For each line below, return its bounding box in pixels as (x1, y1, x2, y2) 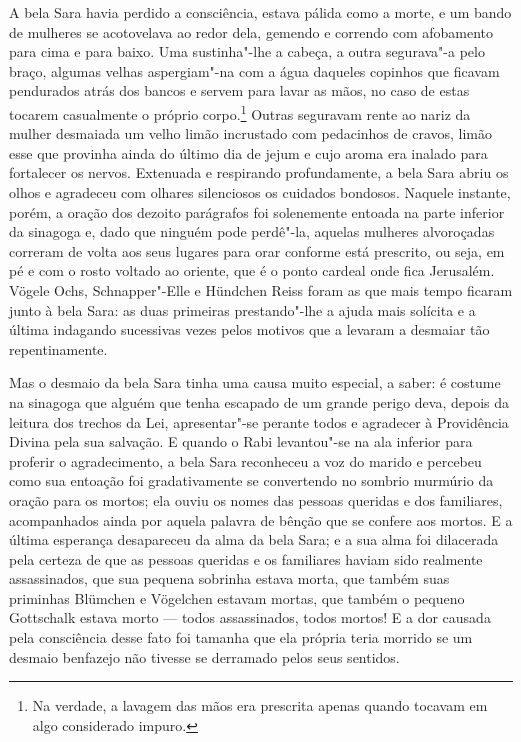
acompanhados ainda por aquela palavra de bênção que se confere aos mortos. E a (9, 509, 513, 530)
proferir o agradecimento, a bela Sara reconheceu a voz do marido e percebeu (9, 450, 482, 471)
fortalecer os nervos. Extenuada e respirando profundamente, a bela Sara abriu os (9, 162, 509, 183)
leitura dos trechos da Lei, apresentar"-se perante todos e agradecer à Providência (9, 411, 509, 432)
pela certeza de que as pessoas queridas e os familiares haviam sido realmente (9, 548, 483, 569)
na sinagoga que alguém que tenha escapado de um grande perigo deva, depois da (9, 391, 510, 412)
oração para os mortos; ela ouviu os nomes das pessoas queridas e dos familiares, (9, 489, 503, 510)
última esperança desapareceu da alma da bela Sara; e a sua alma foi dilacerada (9, 529, 499, 550)
